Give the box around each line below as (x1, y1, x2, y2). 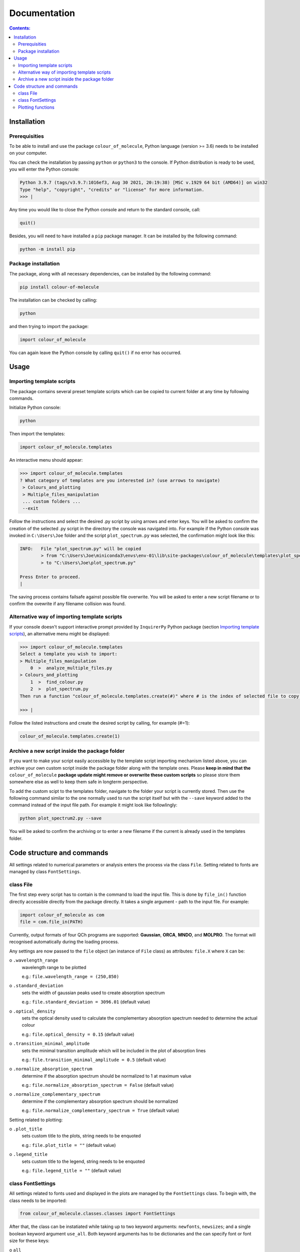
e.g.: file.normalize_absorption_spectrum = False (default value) (21, 1082, 174, 1088)
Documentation (9, 8, 75, 19)
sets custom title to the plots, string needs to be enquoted (21, 1133, 141, 1139)
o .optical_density (9, 1008, 56, 1014)
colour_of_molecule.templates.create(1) (19, 734, 120, 739)
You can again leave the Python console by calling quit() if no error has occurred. (9, 350, 181, 356)
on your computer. (9, 150, 47, 156)
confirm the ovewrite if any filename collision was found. (9, 601, 126, 607)
